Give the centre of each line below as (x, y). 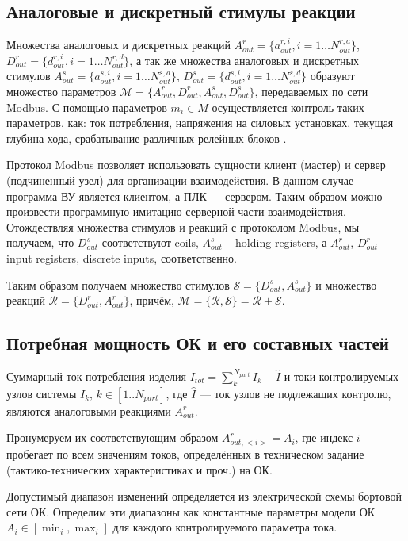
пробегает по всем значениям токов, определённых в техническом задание (185, 454)
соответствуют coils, (150, 242)
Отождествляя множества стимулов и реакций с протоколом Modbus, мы (183, 226)
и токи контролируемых (341, 376)
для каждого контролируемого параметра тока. (225, 527)
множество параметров (61, 91)
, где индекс (324, 437)
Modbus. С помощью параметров (87, 107)
